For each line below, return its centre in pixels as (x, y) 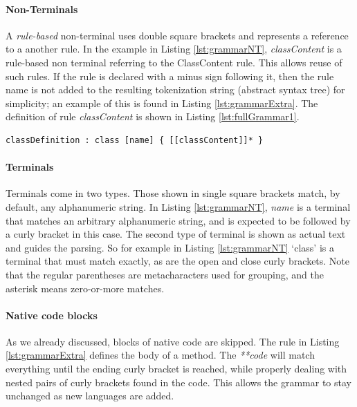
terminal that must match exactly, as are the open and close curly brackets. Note (178, 261)
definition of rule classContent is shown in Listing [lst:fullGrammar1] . (153, 116)
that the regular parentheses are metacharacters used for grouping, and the (165, 274)
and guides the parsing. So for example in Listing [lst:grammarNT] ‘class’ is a (170, 247)
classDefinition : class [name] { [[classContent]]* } (135, 140)
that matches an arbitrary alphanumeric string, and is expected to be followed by (178, 220)
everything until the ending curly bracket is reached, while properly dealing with (176, 369)
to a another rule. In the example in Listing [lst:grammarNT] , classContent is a (174, 49)
